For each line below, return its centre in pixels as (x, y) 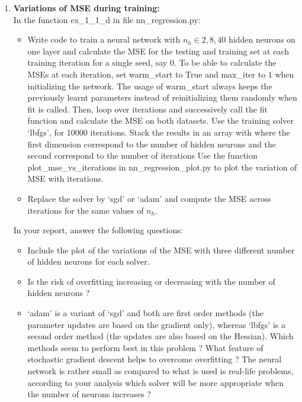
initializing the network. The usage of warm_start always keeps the (150, 86)
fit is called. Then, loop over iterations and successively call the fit (147, 109)
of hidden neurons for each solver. (89, 261)
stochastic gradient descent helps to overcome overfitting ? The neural (155, 359)
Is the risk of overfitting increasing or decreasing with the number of (151, 281)
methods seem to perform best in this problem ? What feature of (145, 347)
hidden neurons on (262, 39)
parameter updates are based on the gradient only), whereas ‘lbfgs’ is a (156, 324)
